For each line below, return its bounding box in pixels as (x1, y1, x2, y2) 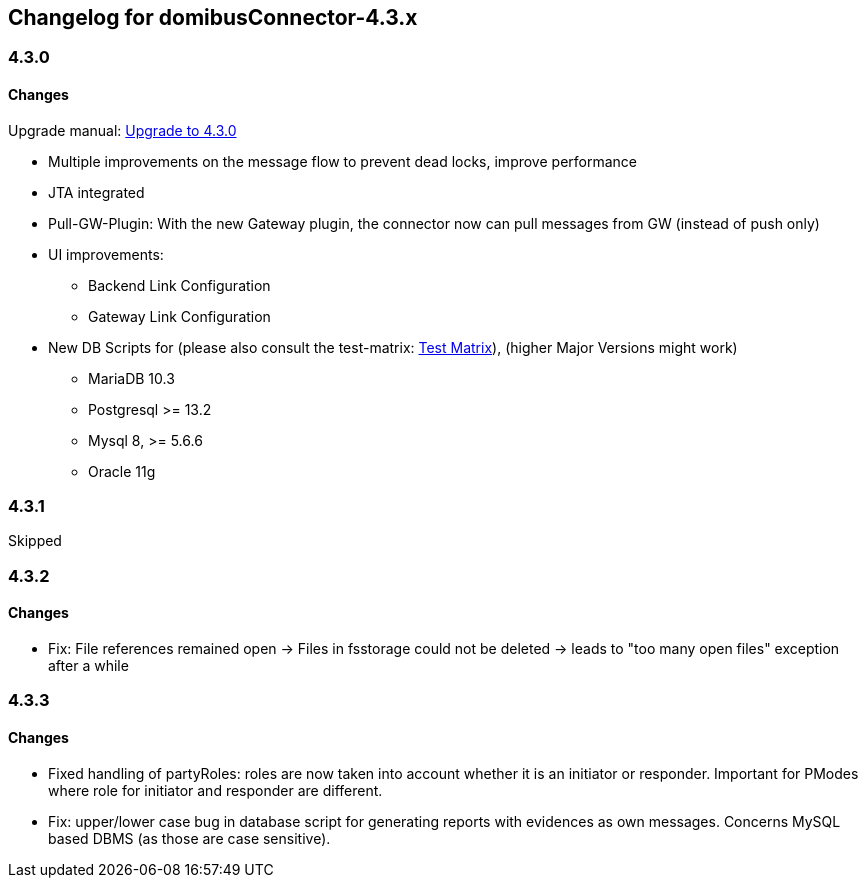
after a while (48, 656, 129, 674)
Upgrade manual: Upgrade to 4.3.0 (8, 121, 237, 139)
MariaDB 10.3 (88, 369, 175, 387)
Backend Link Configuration (88, 276, 271, 294)
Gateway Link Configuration (88, 307, 271, 325)
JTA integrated (48, 183, 145, 201)
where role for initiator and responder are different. (48, 781, 383, 799)
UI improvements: (48, 245, 164, 263)
